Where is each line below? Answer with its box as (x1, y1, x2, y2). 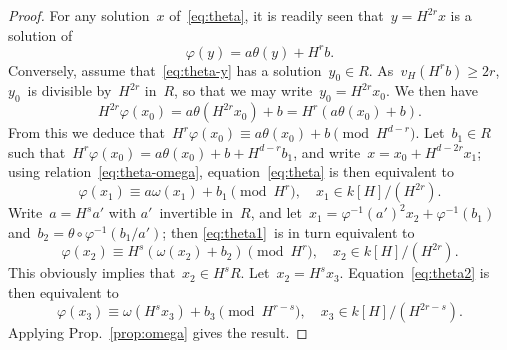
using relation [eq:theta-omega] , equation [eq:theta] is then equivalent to (8, 161, 454, 182)
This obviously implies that (8, 262, 176, 283)
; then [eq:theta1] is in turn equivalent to (162, 221, 415, 242)
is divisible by (27, 80, 112, 101)
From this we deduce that (8, 122, 166, 143)
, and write (293, 141, 361, 162)
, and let (250, 202, 303, 223)
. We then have (385, 80, 479, 101)
